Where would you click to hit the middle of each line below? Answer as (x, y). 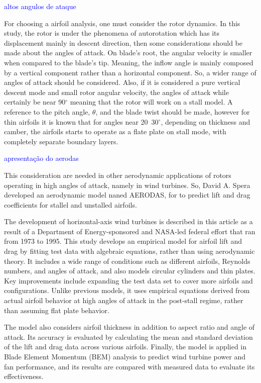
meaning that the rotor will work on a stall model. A (151, 102)
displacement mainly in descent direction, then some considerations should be (123, 42)
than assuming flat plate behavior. (57, 310)
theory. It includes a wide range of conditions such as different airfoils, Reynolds (127, 261)
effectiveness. (24, 376)
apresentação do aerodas (41, 158)
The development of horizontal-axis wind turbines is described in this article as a (128, 221)
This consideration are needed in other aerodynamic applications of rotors (118, 175)
